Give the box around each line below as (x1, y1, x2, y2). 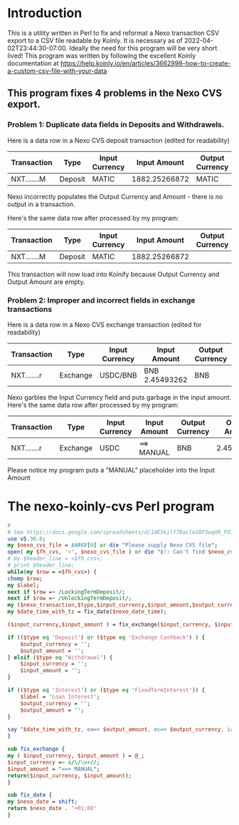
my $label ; (7, 582, 40, 589)
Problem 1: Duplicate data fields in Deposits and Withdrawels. (7, 120, 225, 130)
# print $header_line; (7, 562, 75, 569)
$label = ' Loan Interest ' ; (20, 693, 100, 700)
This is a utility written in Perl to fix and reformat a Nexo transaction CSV (7, 29, 219, 37)
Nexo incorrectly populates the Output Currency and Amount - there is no (7, 192, 223, 201)
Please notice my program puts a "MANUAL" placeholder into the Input (7, 465, 216, 474)
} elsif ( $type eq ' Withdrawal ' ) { (7, 654, 113, 661)
